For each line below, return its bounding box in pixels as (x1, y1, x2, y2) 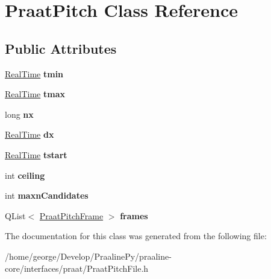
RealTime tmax (5, 88, 65, 100)
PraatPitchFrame (39, 209, 104, 222)
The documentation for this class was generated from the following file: (5, 229, 267, 242)
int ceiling (5, 168, 45, 181)
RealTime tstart (5, 148, 67, 161)
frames (120, 209, 148, 222)
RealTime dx (5, 128, 54, 141)
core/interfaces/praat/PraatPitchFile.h (5, 261, 149, 274)
